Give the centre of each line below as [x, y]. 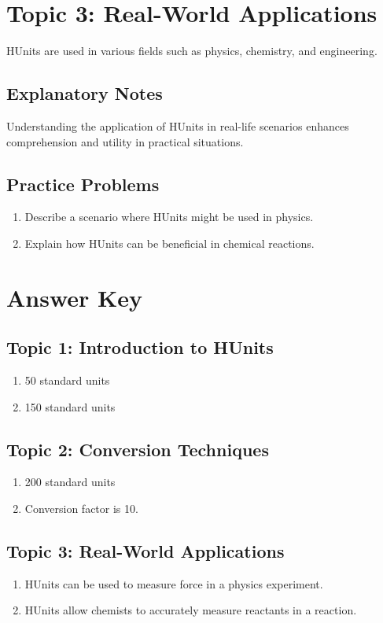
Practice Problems [83, 184]
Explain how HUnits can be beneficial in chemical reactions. [169, 243]
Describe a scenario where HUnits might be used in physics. [169, 217]
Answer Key [75, 297]
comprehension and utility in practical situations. [125, 141]
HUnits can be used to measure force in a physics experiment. [174, 583]
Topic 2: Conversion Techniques [138, 449]
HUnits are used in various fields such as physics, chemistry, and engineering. [192, 51]
